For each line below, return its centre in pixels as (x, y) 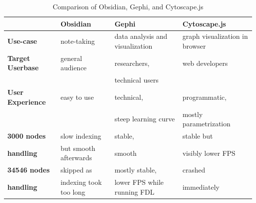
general (71, 58)
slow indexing (81, 136)
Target (19, 58)
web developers (205, 63)
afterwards (76, 158)
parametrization (207, 124)
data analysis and (141, 36)
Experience (27, 101)
